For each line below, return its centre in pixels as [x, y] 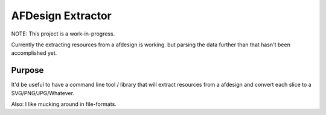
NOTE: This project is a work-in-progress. [63, 34]
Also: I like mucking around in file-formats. [64, 104]
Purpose [27, 70]
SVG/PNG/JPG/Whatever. [43, 93]
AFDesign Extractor [61, 16]
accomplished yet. [34, 53]
